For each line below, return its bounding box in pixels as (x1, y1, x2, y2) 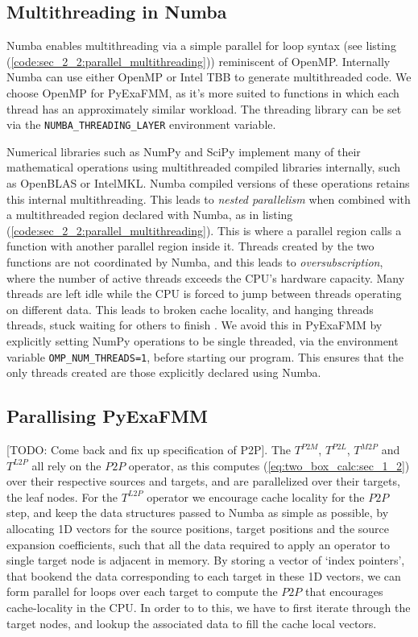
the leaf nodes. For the (6, 488, 118, 505)
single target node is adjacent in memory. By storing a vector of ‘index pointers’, (6, 552, 405, 569)
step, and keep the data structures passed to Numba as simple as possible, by (6, 504, 389, 521)
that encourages (304, 583, 383, 600)
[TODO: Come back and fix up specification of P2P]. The (6, 441, 292, 457)
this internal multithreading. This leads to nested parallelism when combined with (6, 190, 411, 207)
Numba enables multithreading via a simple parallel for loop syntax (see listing (6, 37, 396, 54)
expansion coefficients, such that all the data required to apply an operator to (6, 536, 391, 552)
